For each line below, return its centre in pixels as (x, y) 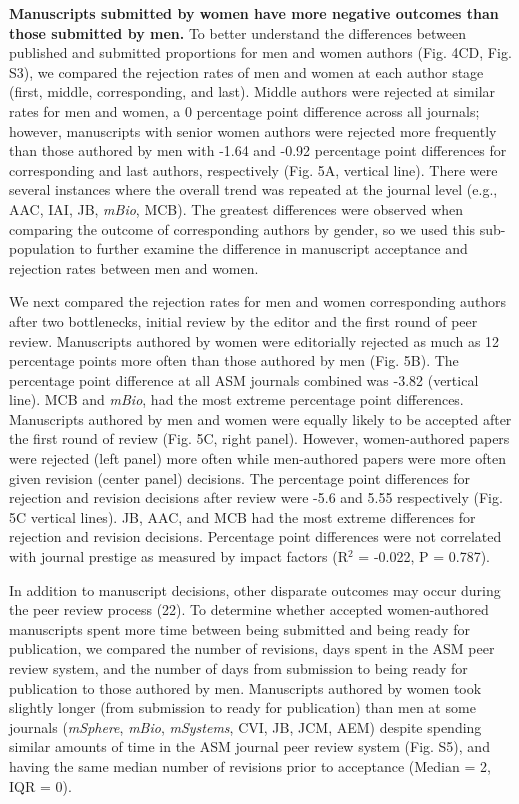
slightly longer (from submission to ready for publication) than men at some (242, 707)
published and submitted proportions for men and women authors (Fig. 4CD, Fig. (260, 52)
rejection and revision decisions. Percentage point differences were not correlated (255, 536)
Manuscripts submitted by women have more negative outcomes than (254, 13)
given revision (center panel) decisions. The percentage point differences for (239, 477)
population (42, 248)
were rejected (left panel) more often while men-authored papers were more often (257, 458)
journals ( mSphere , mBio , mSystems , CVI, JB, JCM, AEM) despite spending (245, 726)
